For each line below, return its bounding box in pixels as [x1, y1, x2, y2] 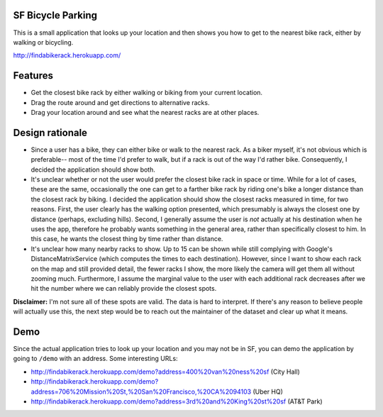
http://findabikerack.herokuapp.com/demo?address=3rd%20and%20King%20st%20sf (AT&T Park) [30, 397, 323, 406]
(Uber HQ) [252, 387, 284, 396]
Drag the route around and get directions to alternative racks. [30, 98, 210, 106]
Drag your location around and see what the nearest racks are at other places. [30, 108, 260, 116]
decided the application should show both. [30, 165, 155, 174]
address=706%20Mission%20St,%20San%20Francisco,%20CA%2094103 [30, 387, 252, 396]
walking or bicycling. [13, 38, 74, 46]
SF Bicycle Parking [13, 9, 98, 21]
